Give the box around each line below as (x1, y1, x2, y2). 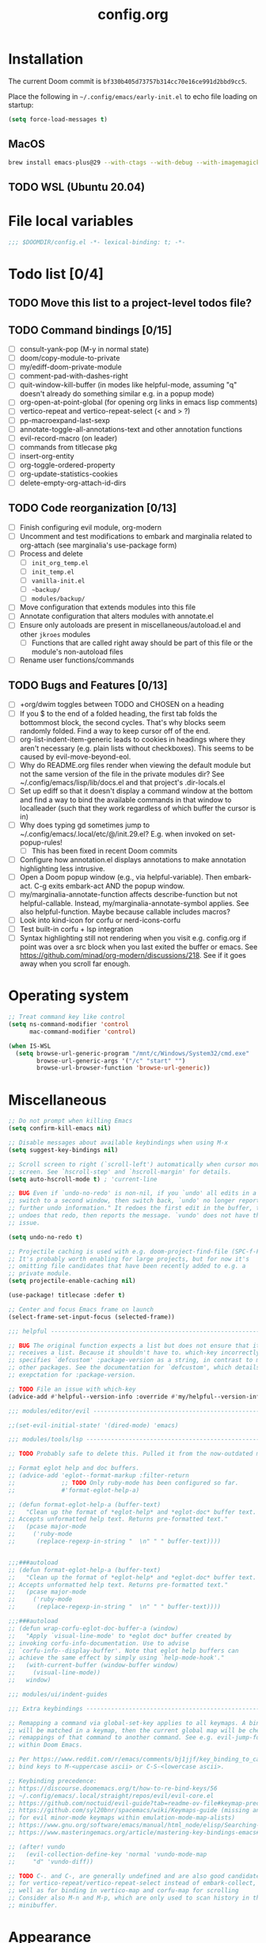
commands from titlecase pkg (19, 442, 117, 452)
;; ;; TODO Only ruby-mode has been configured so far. (8, 1479, 239, 1487)
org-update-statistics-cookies (19, 469, 119, 479)
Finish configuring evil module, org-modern (19, 522, 162, 532)
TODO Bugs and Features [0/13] (8, 679, 168, 693)
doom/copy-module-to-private (19, 353, 120, 363)
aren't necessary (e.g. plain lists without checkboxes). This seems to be (19, 743, 254, 753)
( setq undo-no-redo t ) (8, 1233, 83, 1241)
